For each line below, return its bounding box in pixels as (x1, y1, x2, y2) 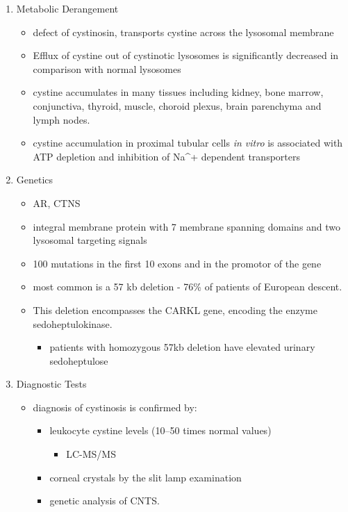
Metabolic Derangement (16, 1, 119, 15)
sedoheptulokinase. (33, 316, 113, 331)
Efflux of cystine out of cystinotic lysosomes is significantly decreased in (33, 48, 339, 63)
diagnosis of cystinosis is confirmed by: (33, 399, 197, 414)
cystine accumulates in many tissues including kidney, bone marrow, (33, 85, 324, 99)
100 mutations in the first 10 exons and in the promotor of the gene (33, 256, 322, 270)
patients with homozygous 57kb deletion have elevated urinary (49, 340, 315, 354)
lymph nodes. (33, 112, 90, 126)
